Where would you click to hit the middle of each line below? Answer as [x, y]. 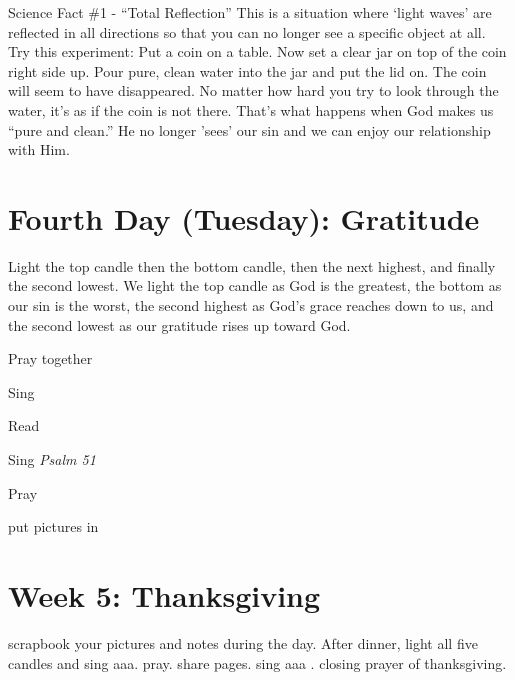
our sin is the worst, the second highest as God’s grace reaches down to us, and [251, 305]
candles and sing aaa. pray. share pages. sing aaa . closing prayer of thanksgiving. [257, 662]
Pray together [50, 358]
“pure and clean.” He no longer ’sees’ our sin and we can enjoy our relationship [249, 129]
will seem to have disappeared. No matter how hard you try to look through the [253, 90]
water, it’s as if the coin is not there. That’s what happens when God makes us [251, 109]
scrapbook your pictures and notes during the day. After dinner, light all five [243, 642]
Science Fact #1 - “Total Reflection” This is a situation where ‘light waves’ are [250, 12]
